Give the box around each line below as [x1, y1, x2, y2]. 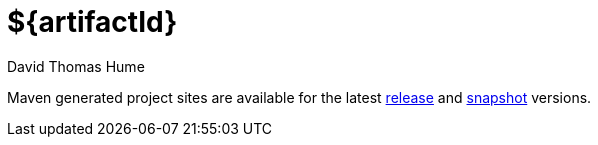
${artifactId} [7, 5, 178, 39]
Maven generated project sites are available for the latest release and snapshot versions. [7, 88, 592, 106]
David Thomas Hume [7, 57, 145, 75]
